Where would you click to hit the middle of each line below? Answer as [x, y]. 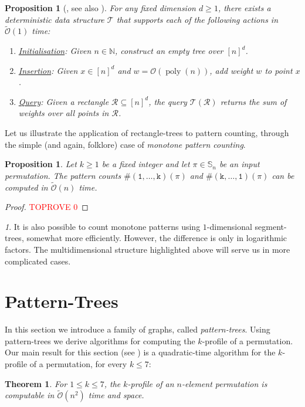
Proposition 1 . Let [41, 164]
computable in [30, 395]
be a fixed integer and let [146, 164]
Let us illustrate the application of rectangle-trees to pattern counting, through [147, 132]
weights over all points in [64, 113]
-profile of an [151, 383]
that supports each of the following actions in [197, 19]
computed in [26, 187]
